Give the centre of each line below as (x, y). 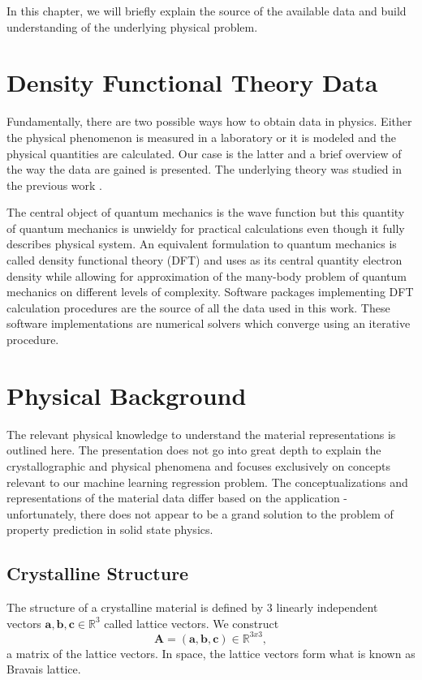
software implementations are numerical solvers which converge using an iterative (209, 323)
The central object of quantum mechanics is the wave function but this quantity (206, 212)
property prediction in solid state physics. (110, 529)
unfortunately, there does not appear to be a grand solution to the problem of (200, 513)
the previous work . (55, 185)
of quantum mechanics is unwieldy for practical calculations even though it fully (206, 228)
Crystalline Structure (98, 573)
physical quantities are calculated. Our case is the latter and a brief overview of (204, 153)
